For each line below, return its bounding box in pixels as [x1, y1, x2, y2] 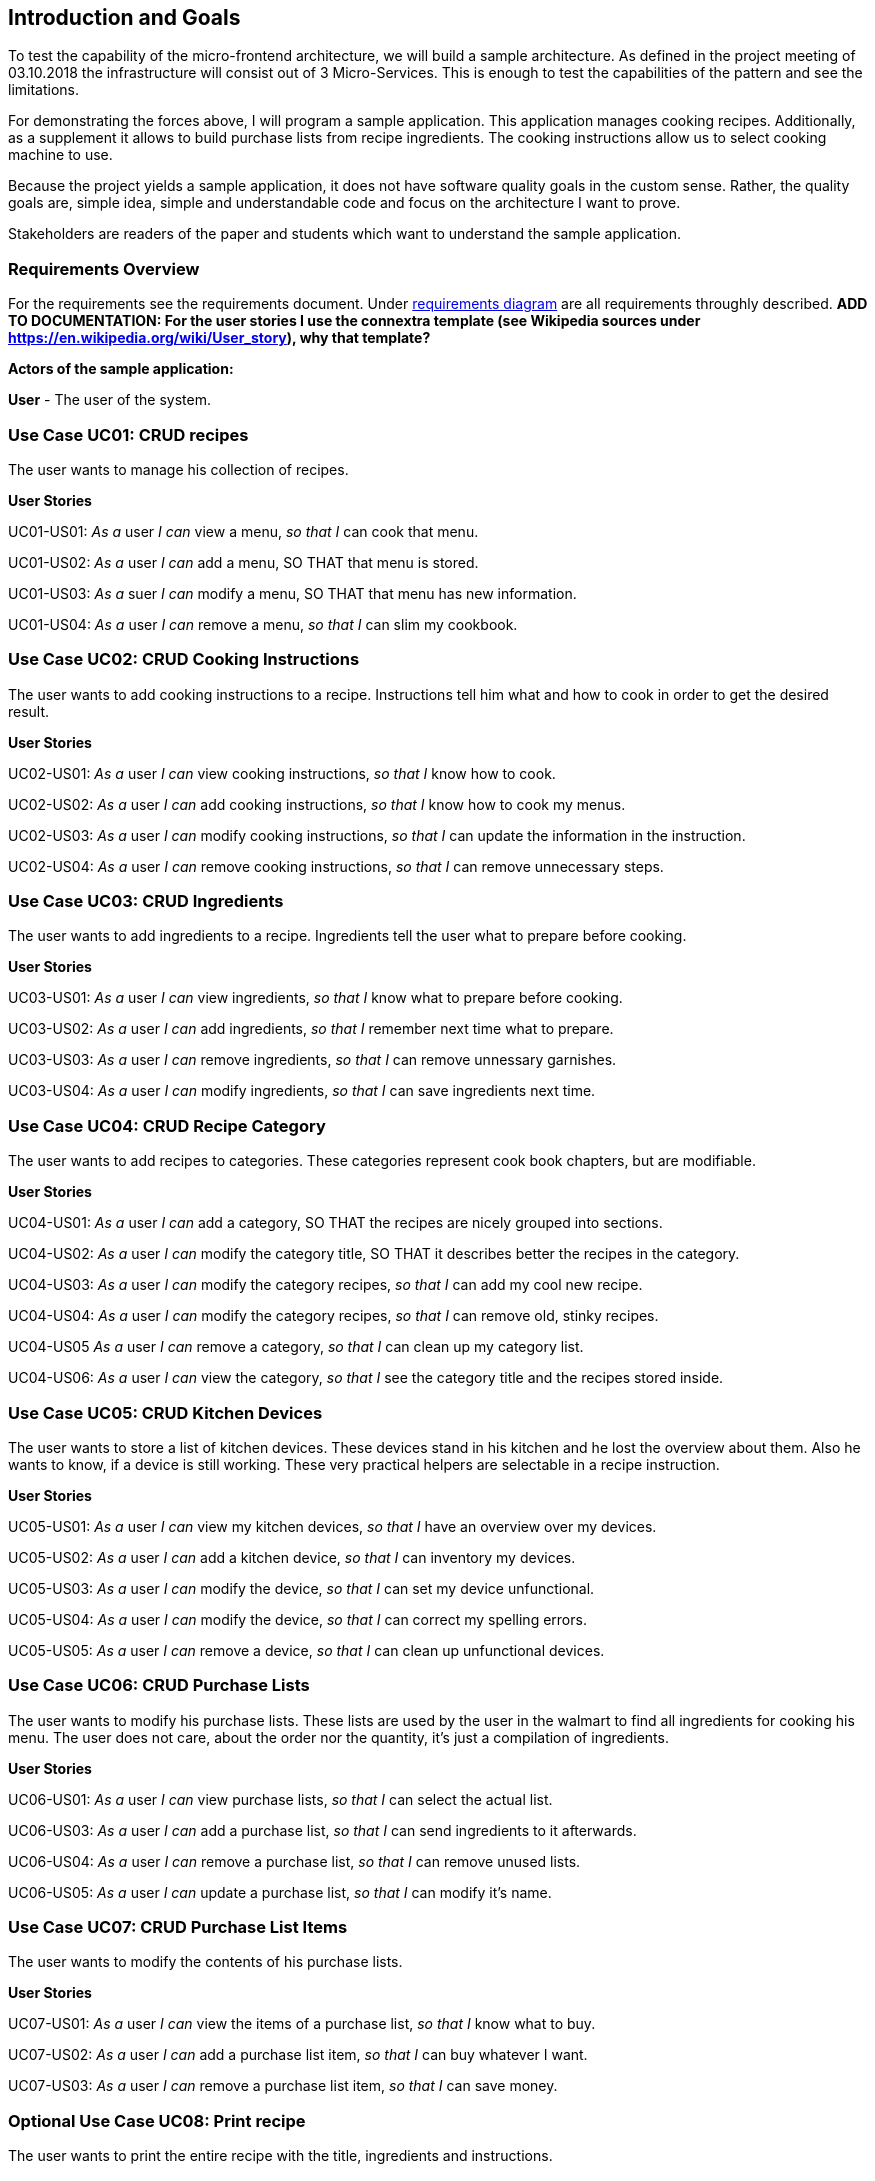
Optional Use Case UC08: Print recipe [8, 2110, 306, 2131]
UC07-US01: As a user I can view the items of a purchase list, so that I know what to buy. [8, 2015, 596, 2033]
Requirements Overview [8, 258, 200, 279]
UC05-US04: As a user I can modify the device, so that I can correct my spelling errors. [8, 1610, 587, 1628]
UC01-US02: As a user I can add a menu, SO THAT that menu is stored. [8, 553, 479, 571]
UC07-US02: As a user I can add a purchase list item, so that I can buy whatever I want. [8, 2046, 588, 2064]
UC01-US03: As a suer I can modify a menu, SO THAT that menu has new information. [8, 584, 577, 602]
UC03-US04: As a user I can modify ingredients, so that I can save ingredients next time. [8, 1082, 596, 1100]
